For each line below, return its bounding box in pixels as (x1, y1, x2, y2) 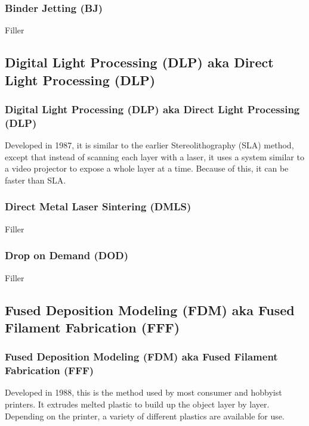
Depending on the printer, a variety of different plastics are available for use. (5, 409, 285, 422)
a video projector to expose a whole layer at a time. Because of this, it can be (5, 162, 289, 175)
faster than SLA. (5, 173, 66, 186)
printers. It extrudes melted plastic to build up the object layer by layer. (5, 398, 270, 411)
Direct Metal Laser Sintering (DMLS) (5, 199, 191, 214)
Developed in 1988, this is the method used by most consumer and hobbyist (5, 386, 282, 399)
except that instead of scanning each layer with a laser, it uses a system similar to (5, 150, 304, 163)
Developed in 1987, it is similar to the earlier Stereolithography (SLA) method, (5, 139, 294, 151)
